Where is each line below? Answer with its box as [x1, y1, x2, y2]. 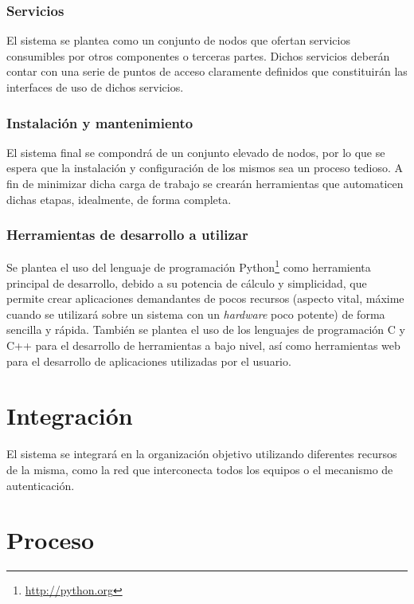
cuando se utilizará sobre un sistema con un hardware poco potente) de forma [6, 305, 385, 322]
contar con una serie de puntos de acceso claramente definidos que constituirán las [6, 63, 408, 80]
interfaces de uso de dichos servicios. [6, 79, 184, 95]
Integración [6, 399, 133, 432]
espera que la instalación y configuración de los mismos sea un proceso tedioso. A [6, 159, 404, 176]
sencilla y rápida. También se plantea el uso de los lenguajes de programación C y [6, 321, 405, 338]
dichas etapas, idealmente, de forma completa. [6, 190, 232, 207]
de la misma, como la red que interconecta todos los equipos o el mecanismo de [6, 461, 393, 477]
